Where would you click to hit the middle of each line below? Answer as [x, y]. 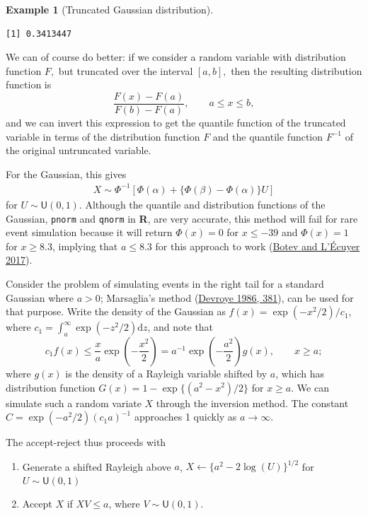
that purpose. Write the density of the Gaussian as [116, 311]
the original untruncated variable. [79, 150]
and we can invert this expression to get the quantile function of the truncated [176, 123]
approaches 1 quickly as [185, 417]
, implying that [85, 246]
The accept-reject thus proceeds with [86, 442]
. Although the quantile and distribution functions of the [202, 204]
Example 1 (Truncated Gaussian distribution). [110, 9]
